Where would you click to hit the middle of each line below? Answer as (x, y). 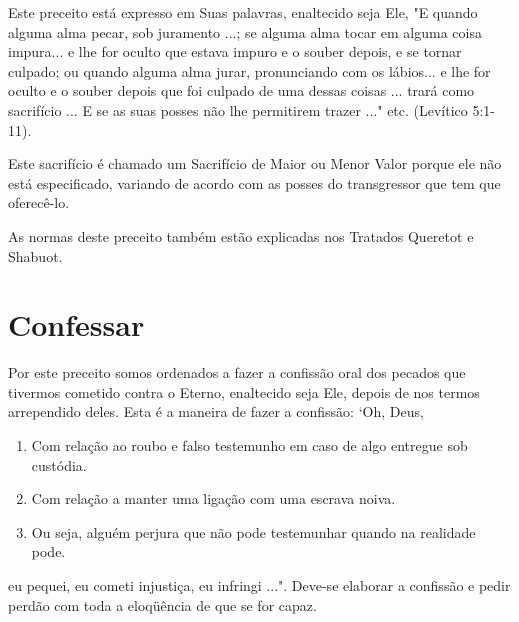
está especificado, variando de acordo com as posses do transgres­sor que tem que (254, 182)
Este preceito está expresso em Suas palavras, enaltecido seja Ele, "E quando (243, 12)
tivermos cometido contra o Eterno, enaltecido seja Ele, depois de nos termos (244, 391)
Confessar (76, 324)
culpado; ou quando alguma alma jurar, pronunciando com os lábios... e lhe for (249, 70)
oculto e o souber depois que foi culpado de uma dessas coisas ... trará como (241, 90)
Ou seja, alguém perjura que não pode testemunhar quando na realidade (253, 531)
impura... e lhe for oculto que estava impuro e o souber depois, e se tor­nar (235, 51)
